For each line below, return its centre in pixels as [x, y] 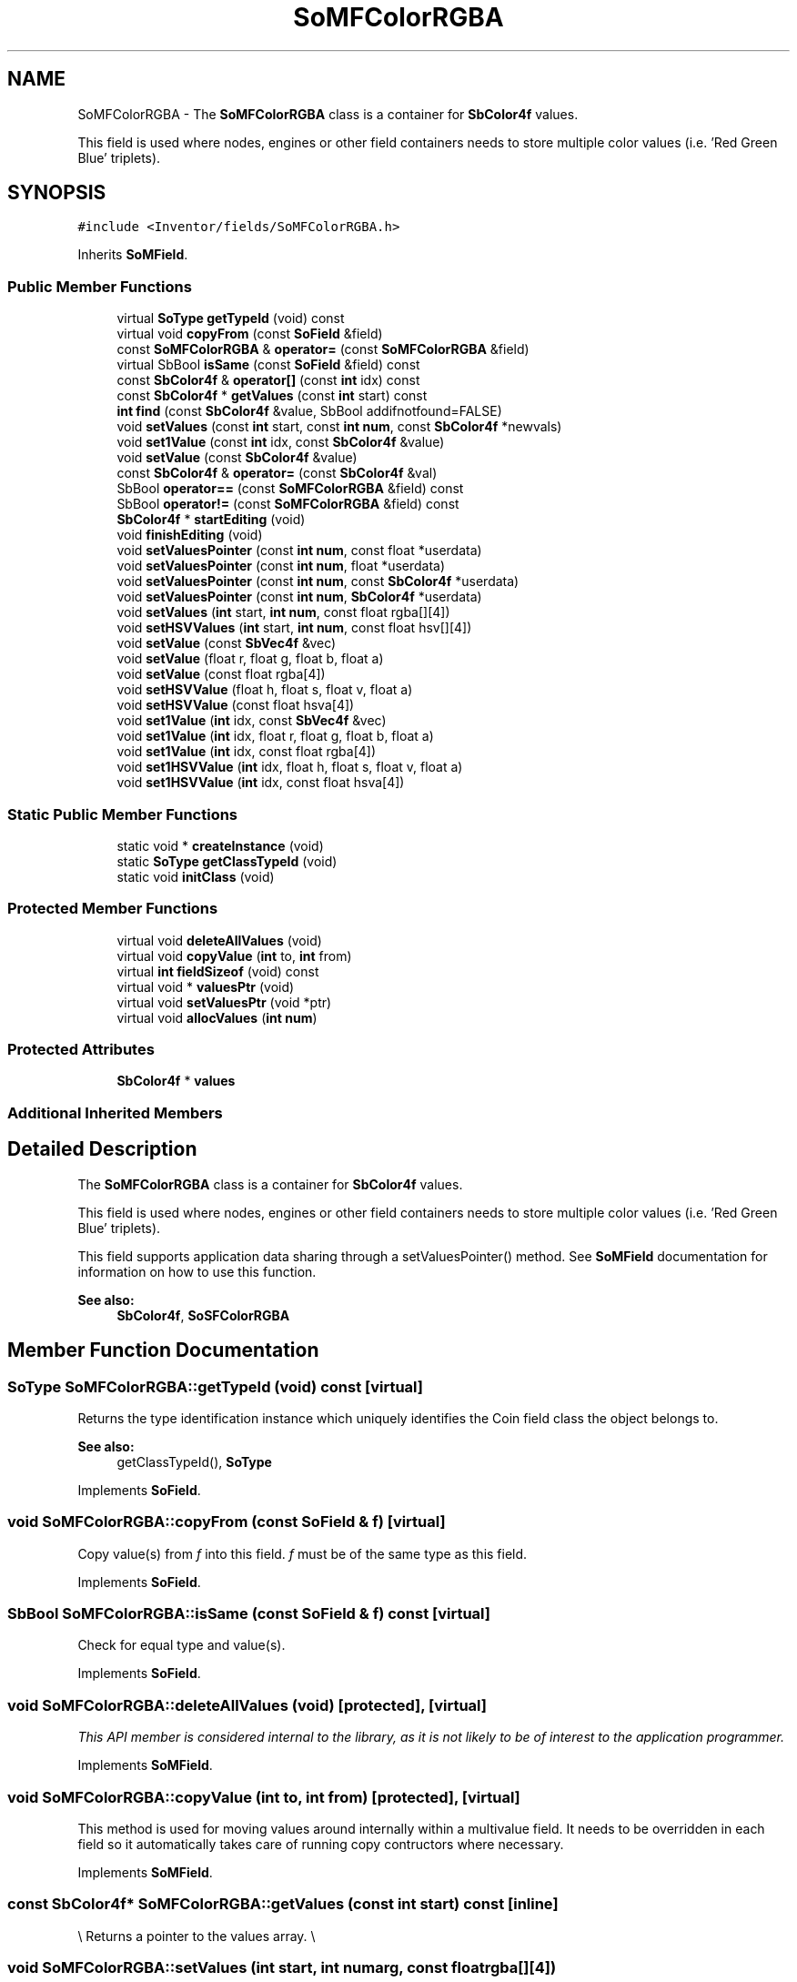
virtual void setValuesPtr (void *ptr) [224, 1002]
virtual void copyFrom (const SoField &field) [250, 334]
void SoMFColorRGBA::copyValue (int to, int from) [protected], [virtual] [264, 1797]
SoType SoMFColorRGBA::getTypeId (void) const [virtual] [215, 1386]
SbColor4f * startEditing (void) [211, 520]
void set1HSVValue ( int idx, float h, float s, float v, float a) [290, 767]
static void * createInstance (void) [220, 845]
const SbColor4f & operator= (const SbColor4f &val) [277, 473]
